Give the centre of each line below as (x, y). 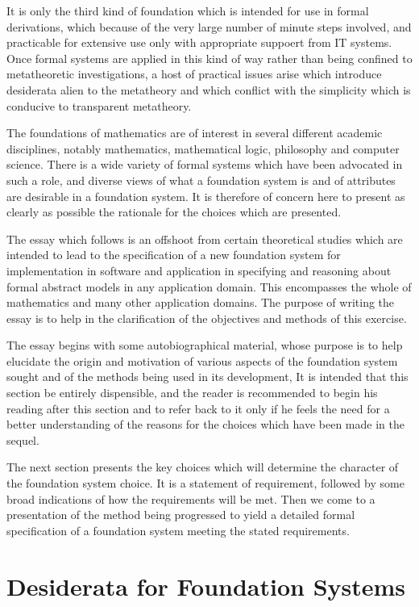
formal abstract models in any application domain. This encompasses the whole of (209, 286)
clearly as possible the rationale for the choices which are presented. (174, 212)
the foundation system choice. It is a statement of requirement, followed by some (205, 483)
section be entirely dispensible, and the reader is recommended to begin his (192, 393)
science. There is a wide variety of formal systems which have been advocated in (205, 164)
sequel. (23, 440)
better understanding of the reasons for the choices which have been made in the (205, 424)
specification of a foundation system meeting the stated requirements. (178, 530)
